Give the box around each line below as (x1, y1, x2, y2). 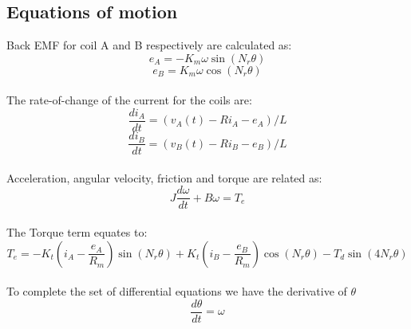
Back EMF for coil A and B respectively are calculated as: (6, 37, 292, 53)
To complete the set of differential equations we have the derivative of (6, 283, 347, 300)
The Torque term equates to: (6, 223, 148, 240)
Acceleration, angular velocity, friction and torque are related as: (6, 169, 322, 186)
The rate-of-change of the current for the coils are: (6, 92, 252, 108)
